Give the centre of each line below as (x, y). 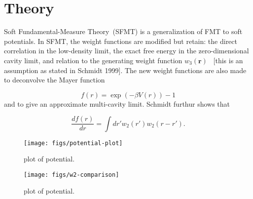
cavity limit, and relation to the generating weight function (93, 60)
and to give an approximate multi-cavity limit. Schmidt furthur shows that (117, 103)
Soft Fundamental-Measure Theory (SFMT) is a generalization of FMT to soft (123, 31)
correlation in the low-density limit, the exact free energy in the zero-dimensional (126, 51)
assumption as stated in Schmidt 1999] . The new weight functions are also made (125, 70)
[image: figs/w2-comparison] (72, 175)
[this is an (228, 60)
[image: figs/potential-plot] (73, 143)
